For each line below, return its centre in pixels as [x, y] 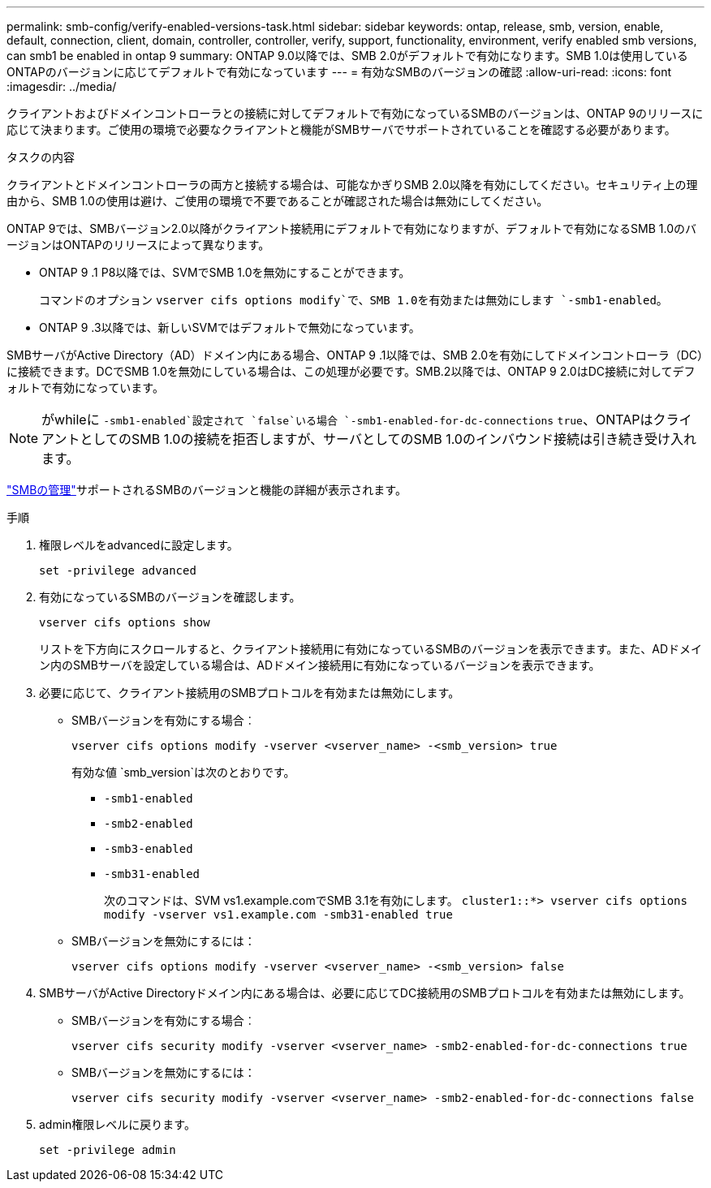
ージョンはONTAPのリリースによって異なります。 [138, 245]
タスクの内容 [41, 157]
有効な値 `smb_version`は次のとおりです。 [183, 772]
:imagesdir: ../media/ [62, 86]
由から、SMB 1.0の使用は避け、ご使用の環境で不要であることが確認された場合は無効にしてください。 [278, 201]
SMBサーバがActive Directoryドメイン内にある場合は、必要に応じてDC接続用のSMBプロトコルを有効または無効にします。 [365, 993]
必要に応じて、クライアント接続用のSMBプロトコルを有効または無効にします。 [250, 693]
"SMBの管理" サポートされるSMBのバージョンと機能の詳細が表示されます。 [207, 490]
